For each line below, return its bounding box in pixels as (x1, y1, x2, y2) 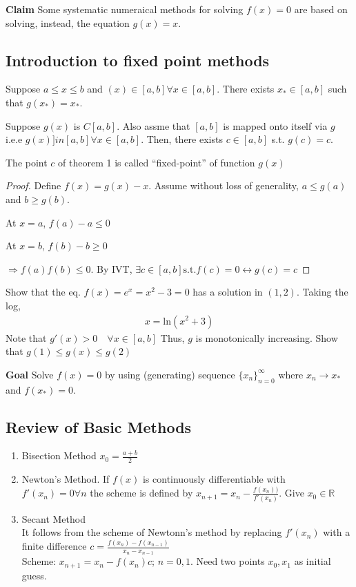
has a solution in (192, 285, 263, 299)
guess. (21, 568, 47, 582)
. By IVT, (90, 261, 132, 276)
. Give (279, 485, 304, 500)
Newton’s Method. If (21, 472, 110, 486)
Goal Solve (6, 367, 54, 381)
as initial (294, 554, 331, 568)
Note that (6, 330, 47, 345)
